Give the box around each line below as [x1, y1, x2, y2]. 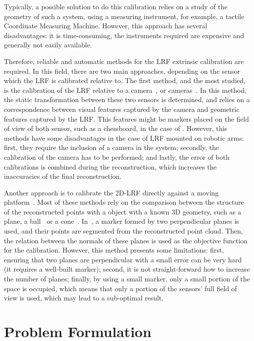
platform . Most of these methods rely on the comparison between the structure [4, 197, 244, 207]
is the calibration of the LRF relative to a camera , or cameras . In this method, [4, 85, 247, 95]
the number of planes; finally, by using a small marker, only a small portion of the [4, 274, 250, 284]
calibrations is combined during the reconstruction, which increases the [4, 161, 217, 171]
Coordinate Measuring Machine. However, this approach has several [4, 21, 208, 31]
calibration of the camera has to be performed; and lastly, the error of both [4, 151, 230, 162]
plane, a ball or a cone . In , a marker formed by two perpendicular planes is [4, 216, 239, 226]
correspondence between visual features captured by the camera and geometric [4, 104, 240, 114]
